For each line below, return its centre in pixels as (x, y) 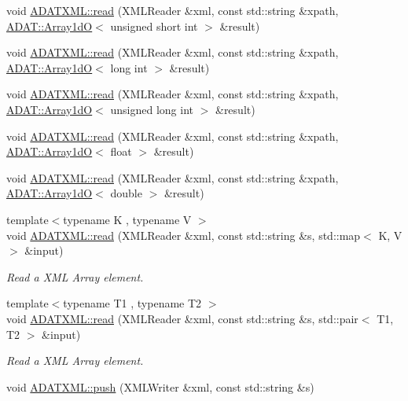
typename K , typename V (127, 219)
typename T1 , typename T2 (132, 303)
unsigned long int (152, 109)
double (126, 193)
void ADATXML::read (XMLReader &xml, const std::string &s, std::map (184, 235)
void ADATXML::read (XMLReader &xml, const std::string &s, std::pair (182, 318)
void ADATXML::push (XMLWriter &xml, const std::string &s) (160, 386)
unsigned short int (154, 26)
